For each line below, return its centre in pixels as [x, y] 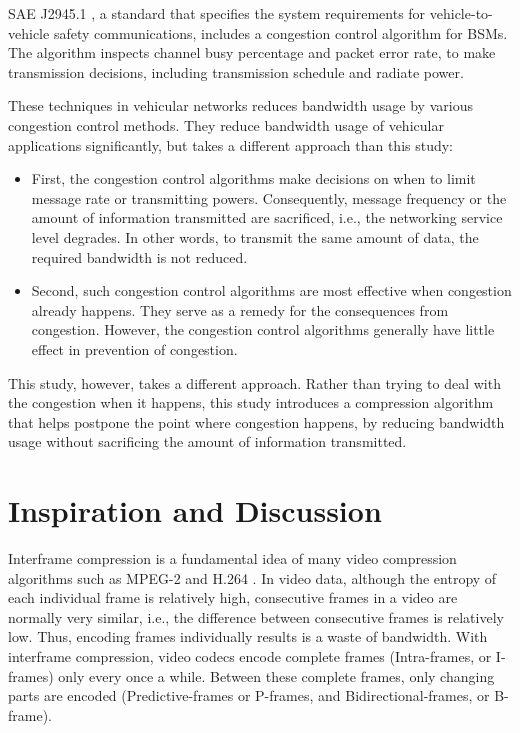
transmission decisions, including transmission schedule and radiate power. [236, 71]
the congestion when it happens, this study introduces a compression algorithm [251, 402]
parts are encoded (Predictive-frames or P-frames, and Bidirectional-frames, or [249, 695]
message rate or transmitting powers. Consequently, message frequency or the [269, 197]
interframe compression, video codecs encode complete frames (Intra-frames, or [250, 655]
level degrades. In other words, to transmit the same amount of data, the [255, 236]
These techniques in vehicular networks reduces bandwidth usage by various [240, 105]
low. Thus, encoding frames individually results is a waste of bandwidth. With [248, 636]
